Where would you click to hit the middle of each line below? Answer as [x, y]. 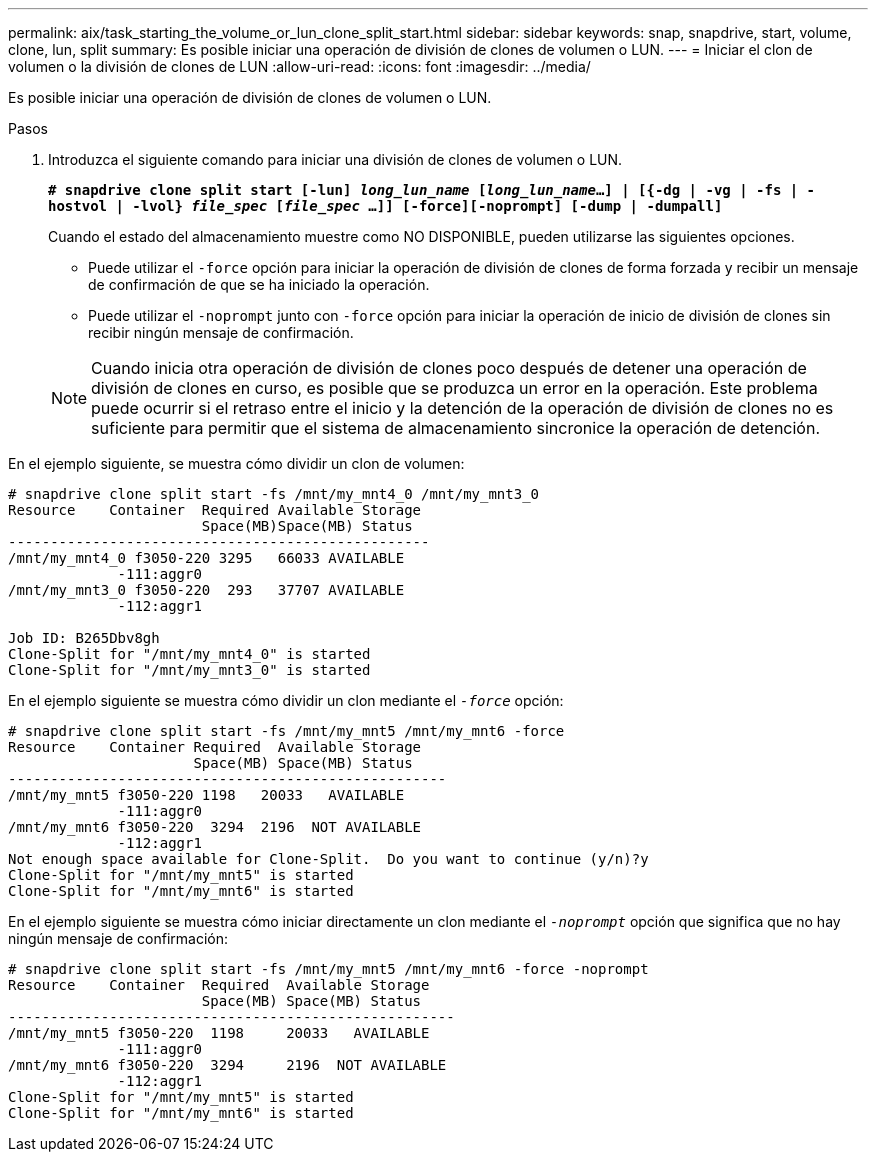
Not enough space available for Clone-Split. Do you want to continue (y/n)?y [328, 859]
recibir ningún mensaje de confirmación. [221, 332]
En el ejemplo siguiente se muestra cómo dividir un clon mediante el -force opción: [286, 700]
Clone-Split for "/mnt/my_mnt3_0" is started [189, 670]
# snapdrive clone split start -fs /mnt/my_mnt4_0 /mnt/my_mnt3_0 [274, 494]
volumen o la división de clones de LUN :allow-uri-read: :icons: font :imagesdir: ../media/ [299, 66]
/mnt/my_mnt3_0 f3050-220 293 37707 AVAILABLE [206, 590]
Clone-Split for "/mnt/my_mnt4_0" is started [189, 654]
